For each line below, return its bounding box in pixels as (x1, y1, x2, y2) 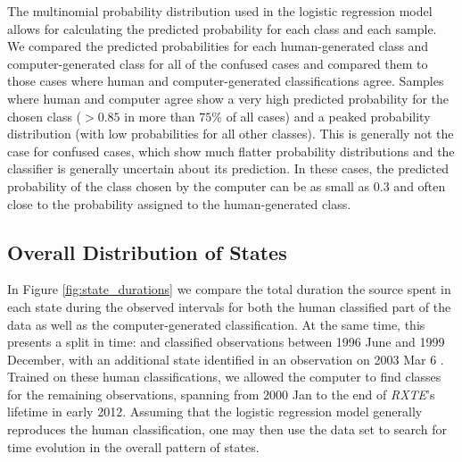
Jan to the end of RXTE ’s (292, 384, 435, 403)
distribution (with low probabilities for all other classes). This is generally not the (7, 124, 454, 143)
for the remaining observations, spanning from (7, 384, 260, 403)
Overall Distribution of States (7, 238, 287, 265)
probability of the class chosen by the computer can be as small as (7, 176, 370, 195)
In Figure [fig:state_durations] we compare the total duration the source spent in (7, 280, 451, 298)
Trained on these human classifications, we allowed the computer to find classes (7, 367, 441, 386)
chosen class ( (7, 106, 82, 125)
